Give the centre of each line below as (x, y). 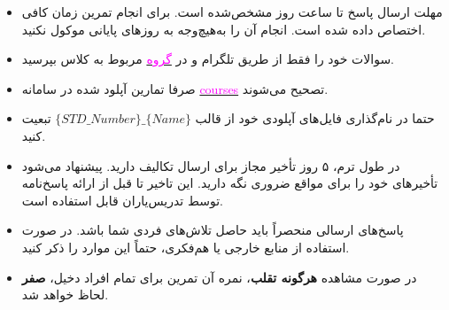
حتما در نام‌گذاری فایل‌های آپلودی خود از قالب (315, 118)
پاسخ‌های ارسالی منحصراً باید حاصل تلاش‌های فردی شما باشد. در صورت (213, 230)
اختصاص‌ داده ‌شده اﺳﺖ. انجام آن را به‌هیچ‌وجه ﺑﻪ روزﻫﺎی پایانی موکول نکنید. (224, 29)
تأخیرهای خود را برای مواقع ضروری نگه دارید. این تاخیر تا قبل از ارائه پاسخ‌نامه (230, 183)
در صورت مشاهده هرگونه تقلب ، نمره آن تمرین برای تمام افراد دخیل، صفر (219, 277)
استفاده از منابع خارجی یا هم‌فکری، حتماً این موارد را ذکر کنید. (186, 247)
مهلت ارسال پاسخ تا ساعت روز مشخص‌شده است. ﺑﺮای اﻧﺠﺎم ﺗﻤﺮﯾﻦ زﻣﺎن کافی (232, 12)
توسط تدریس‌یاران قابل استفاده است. (122, 200)
